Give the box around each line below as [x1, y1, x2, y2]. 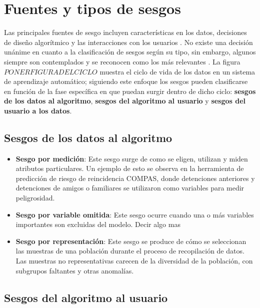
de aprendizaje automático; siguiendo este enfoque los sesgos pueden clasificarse [4, 76, 248, 86]
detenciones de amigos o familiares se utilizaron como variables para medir [15, 182, 244, 193]
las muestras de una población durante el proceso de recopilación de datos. [15, 245, 244, 256]
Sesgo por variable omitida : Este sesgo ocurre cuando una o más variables [15, 209, 254, 219]
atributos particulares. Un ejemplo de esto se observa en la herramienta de [15, 163, 244, 173]
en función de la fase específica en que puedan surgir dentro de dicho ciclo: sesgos [4, 85, 256, 96]
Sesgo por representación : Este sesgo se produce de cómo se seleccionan [15, 235, 246, 246]
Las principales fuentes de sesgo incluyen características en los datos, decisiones [4, 27, 247, 37]
